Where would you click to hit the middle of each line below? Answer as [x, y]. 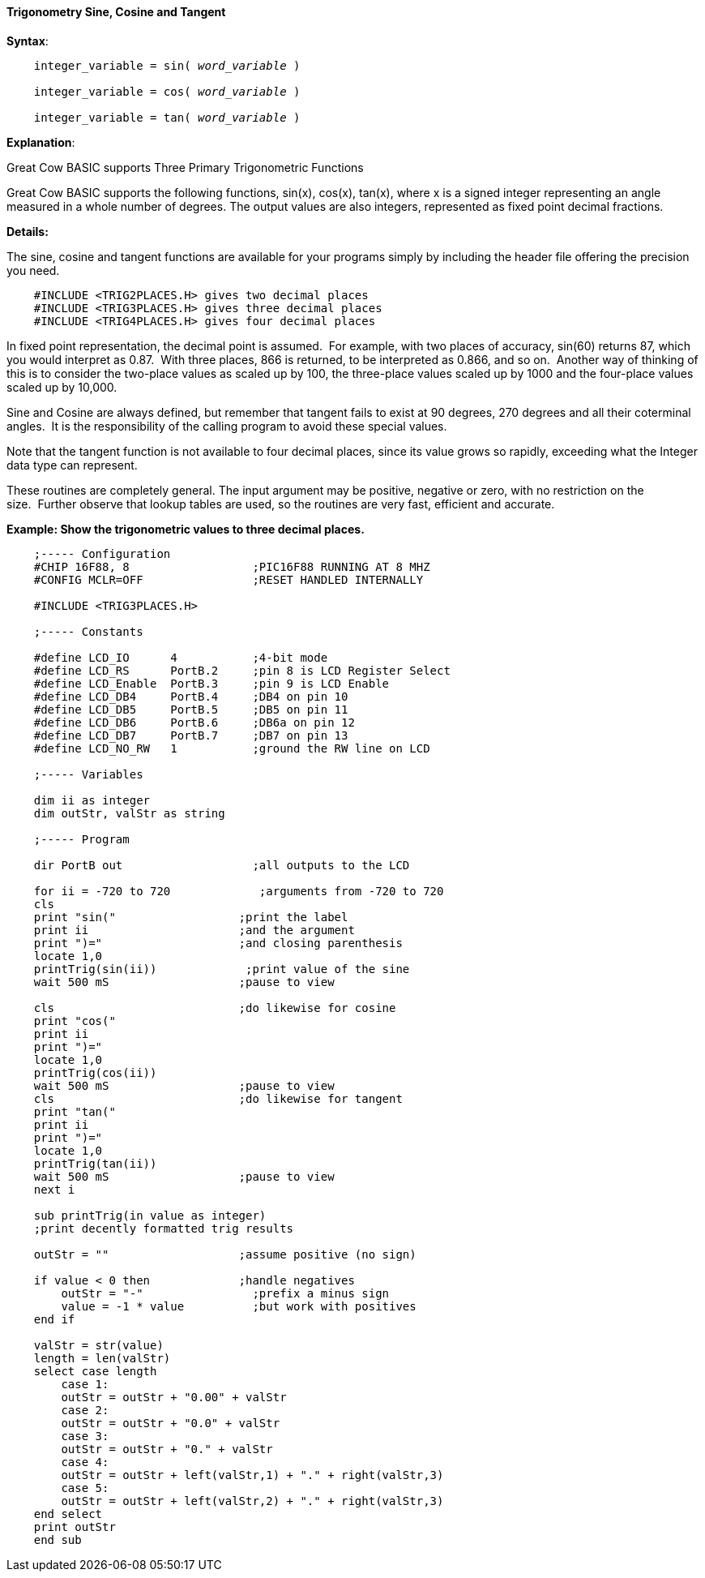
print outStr [75, 1527]
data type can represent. [72, 465]
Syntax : [28, 41]
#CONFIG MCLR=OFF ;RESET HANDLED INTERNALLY [229, 579]
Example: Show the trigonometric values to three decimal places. [186, 529]
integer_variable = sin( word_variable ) [167, 65]
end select [68, 1514]
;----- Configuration [102, 553]
